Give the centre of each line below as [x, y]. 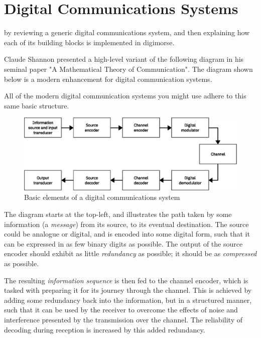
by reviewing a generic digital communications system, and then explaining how [127, 32]
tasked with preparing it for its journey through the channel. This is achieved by [128, 290]
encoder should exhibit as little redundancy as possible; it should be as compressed [130, 253]
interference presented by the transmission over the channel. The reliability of [123, 319]
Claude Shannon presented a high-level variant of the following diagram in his [124, 59]
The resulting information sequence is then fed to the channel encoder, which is [126, 280]
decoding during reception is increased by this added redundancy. [105, 329]
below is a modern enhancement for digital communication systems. [108, 79]
